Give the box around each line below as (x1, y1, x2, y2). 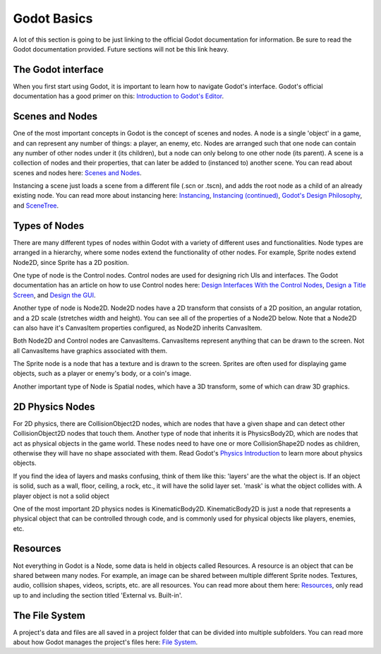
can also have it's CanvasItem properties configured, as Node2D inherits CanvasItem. (13, 323, 262, 332)
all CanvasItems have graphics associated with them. (13, 346, 168, 355)
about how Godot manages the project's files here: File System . (13, 638, 198, 646)
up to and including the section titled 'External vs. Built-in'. (13, 590, 183, 600)
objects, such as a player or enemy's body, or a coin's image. (13, 369, 192, 378)
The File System (13, 610, 86, 622)
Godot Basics (13, 11, 93, 26)
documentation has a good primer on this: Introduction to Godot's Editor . (13, 92, 224, 100)
